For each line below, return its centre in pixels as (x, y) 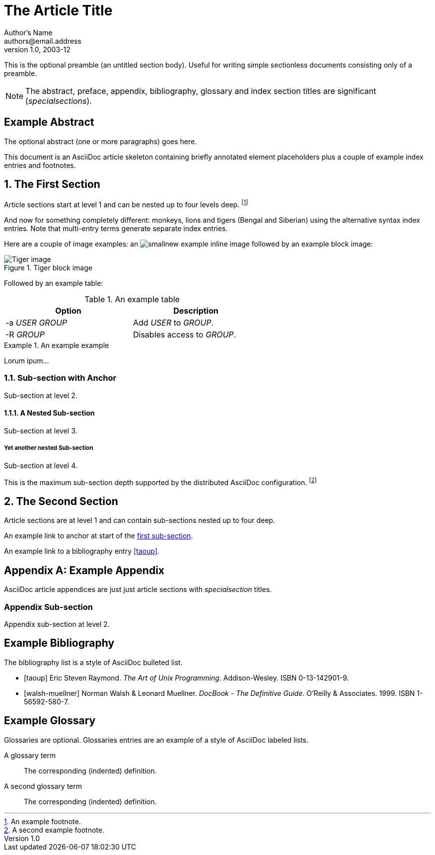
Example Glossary (50, 721)
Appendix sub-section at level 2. (57, 624)
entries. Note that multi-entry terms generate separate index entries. (116, 229)
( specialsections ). (59, 101)
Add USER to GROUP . (174, 323)
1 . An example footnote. (42, 821)
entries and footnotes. (40, 165)
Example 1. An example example (57, 345)
